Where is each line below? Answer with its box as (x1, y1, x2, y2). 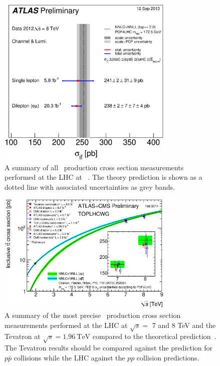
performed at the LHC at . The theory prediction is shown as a (5, 172, 202, 182)
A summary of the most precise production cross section (5, 309, 181, 320)
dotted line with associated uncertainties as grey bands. (5, 181, 175, 192)
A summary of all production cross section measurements (5, 162, 184, 172)
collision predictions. (136, 352, 199, 362)
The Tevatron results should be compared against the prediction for (5, 342, 213, 353)
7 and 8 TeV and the (152, 319, 216, 330)
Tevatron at (5, 331, 41, 341)
